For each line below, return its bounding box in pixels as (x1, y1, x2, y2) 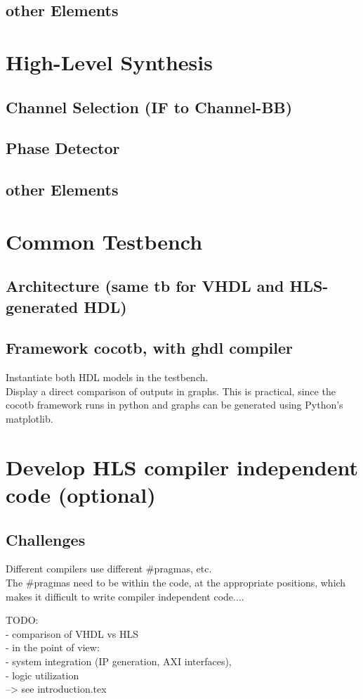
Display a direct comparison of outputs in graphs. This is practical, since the (6, 383, 336, 398)
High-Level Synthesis (6, 47, 213, 76)
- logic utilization (6, 667, 79, 682)
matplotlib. (6, 411, 53, 426)
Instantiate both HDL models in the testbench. (6, 370, 209, 385)
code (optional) (6, 480, 156, 508)
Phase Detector (6, 137, 120, 159)
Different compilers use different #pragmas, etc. (6, 561, 212, 576)
